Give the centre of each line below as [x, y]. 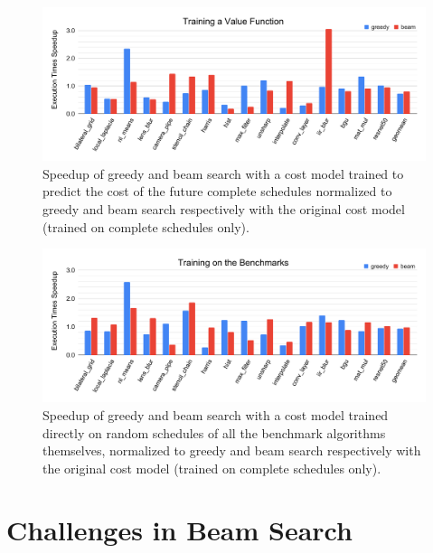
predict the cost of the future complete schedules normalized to [217, 191]
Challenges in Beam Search [179, 530]
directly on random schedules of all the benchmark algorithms [214, 432]
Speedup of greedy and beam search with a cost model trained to [223, 173]
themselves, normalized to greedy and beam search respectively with [232, 450]
